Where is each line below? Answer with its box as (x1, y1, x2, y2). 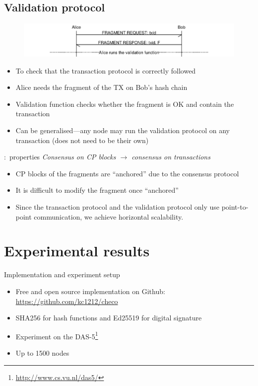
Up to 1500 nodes (15, 347, 69, 358)
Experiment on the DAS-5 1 (15, 329, 98, 341)
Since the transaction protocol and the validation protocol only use (15, 202, 219, 212)
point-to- (221, 202, 249, 212)
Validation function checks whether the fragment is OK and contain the (15, 98, 234, 109)
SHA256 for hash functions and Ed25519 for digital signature (15, 312, 202, 323)
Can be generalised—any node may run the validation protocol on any (15, 125, 230, 136)
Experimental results (4, 240, 150, 261)
